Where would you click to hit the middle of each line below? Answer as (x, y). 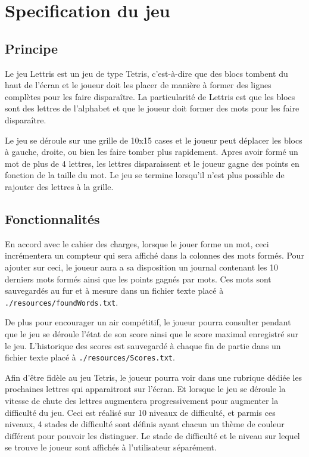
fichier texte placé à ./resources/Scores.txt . (90, 357)
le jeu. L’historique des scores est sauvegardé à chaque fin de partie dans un (143, 345)
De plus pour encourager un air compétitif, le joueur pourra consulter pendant (148, 322)
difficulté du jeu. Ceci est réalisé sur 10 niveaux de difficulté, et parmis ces (140, 412)
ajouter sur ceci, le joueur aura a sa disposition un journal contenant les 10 (142, 267)
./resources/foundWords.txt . (62, 302)
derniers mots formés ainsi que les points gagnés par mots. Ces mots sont (138, 279)
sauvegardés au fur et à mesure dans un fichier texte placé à (114, 290)
